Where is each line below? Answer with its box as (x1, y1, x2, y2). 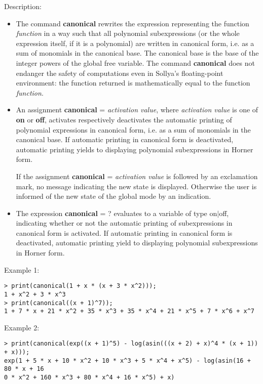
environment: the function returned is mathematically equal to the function (16, 77, 250, 88)
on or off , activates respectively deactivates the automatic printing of (16, 114, 232, 124)
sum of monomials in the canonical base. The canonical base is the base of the (16, 48, 259, 58)
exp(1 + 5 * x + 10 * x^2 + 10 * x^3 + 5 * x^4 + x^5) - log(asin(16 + (4, 357, 251, 364)
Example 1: (4, 264, 40, 275)
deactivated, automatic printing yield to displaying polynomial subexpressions (16, 237, 258, 248)
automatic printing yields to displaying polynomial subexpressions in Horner (16, 144, 253, 154)
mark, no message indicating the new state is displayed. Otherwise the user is (16, 181, 257, 191)
